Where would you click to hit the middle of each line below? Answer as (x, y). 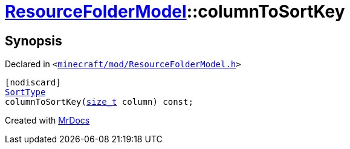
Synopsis (34, 41)
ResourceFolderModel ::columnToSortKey (175, 12)
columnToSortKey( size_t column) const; (99, 102)
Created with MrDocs (47, 121)
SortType (25, 92)
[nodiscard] (33, 83)
